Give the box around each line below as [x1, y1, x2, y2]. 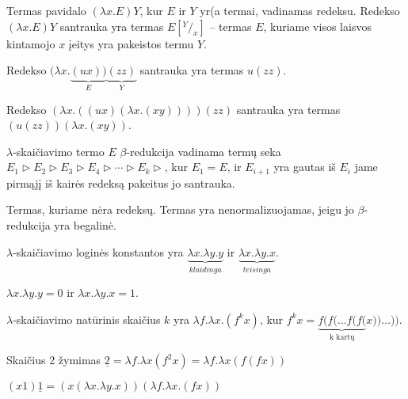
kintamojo [6, 35, 55, 51]
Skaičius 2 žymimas [6, 351, 101, 368]
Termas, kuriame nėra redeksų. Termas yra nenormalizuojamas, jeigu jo [6, 201, 354, 218]
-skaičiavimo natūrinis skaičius [13, 310, 161, 327]
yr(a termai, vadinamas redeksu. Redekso [200, 2, 400, 18]
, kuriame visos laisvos [263, 17, 372, 34]
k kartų [329, 332, 355, 341]
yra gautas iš [273, 158, 336, 175]
